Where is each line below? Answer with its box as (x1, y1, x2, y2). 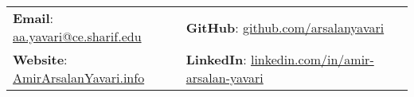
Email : (13, 9, 54, 27)
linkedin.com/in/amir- (250, 50, 374, 68)
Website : (13, 50, 68, 68)
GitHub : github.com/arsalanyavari (186, 17, 385, 37)
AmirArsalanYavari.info (13, 68, 145, 87)
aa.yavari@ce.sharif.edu (13, 27, 142, 45)
